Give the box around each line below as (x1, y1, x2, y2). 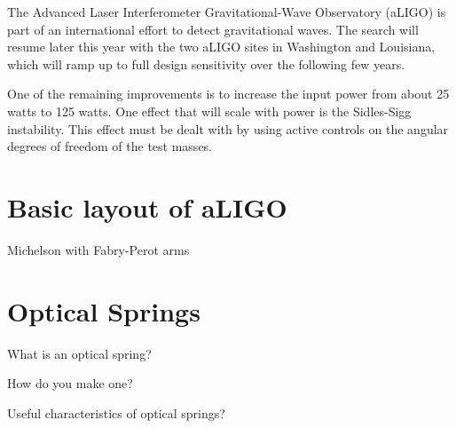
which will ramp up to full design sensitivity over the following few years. (7, 54, 405, 73)
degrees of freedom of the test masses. (7, 137, 213, 155)
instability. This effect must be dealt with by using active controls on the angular (7, 119, 449, 138)
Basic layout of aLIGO (7, 188, 287, 225)
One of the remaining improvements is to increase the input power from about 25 (7, 84, 450, 103)
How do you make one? (7, 374, 133, 392)
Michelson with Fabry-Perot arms (7, 240, 190, 258)
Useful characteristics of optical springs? (7, 403, 225, 422)
